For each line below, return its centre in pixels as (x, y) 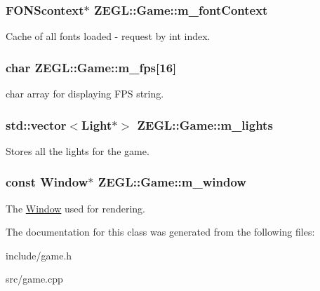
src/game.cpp (34, 279)
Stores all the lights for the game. (78, 150)
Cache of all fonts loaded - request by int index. (108, 36)
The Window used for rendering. (75, 208)
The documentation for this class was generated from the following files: (160, 232)
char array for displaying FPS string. (85, 94)
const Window (47, 182)
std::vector (36, 124)
